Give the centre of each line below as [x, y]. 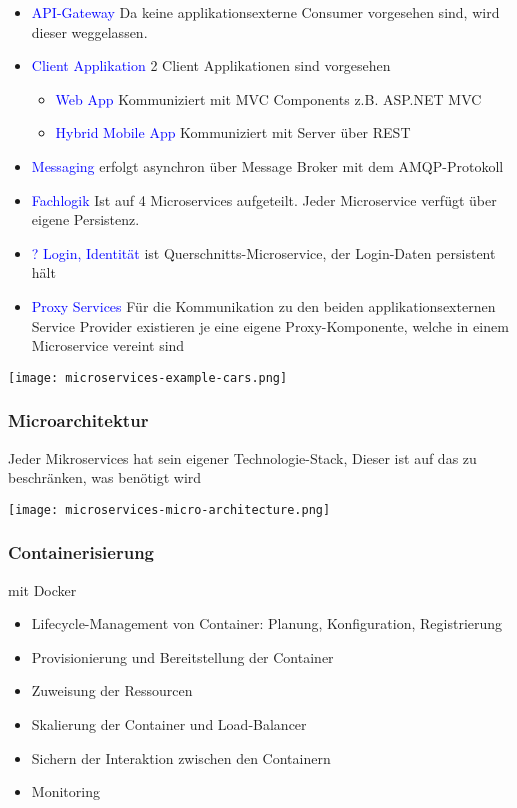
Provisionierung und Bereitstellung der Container [182, 656]
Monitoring [65, 791]
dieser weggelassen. [89, 31]
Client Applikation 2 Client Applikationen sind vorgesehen [211, 65]
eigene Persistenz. [85, 219]
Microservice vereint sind [108, 345]
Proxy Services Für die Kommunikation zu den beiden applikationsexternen [263, 305]
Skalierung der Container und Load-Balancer [169, 724]
